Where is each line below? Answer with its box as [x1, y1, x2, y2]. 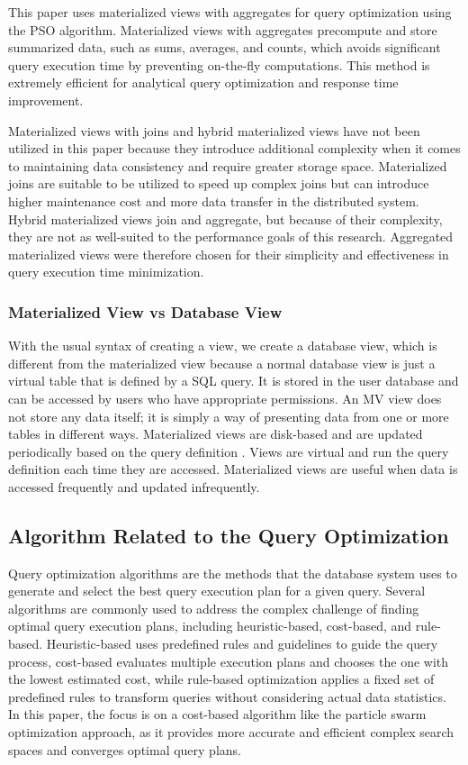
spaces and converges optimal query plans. [8, 740, 241, 759]
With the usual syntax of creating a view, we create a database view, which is [8, 336, 437, 355]
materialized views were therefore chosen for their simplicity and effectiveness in [8, 244, 449, 263]
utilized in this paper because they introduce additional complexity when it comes [8, 139, 461, 158]
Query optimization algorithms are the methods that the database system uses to [8, 563, 457, 582]
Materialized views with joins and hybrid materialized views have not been [8, 121, 420, 140]
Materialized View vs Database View [8, 300, 283, 323]
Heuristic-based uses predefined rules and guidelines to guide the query [46, 634, 438, 653]
